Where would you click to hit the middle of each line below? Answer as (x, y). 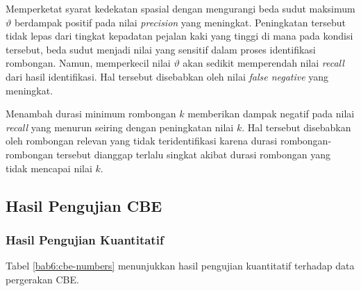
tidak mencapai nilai (49, 168)
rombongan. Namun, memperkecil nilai (88, 63)
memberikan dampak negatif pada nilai (271, 114)
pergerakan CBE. (42, 279)
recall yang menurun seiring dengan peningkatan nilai (120, 127)
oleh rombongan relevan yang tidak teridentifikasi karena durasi (142, 141)
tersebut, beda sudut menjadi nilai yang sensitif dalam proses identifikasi (161, 49)
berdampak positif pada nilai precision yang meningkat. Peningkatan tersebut (180, 22)
